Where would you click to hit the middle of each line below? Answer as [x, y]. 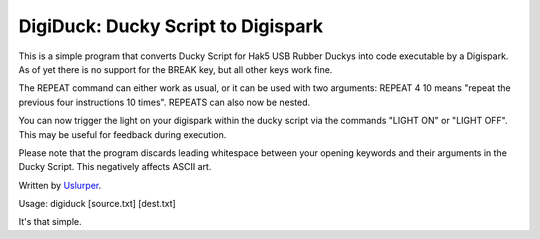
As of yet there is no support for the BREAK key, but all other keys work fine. [175, 69]
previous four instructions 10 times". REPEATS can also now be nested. [164, 102]
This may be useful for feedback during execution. [122, 134]
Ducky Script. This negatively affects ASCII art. [115, 167]
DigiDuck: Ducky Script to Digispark [171, 26]
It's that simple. [50, 222]
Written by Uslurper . [60, 185]
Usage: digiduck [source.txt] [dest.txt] [97, 204]
